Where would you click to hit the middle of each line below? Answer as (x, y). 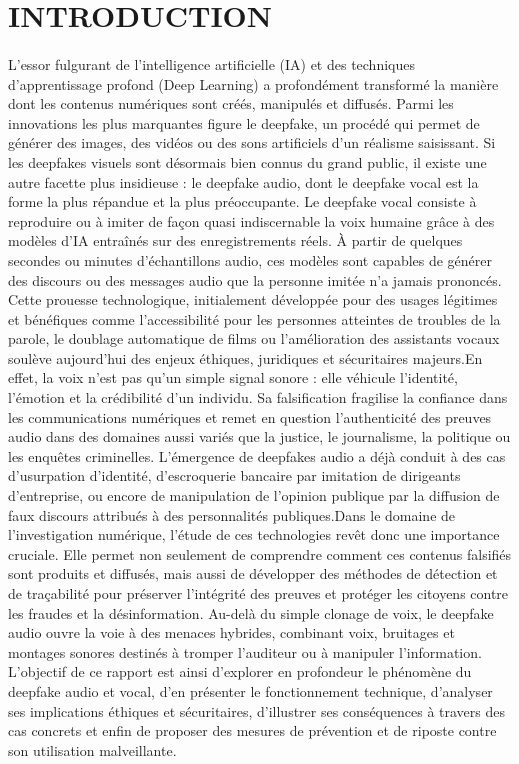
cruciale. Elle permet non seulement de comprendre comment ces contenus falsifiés (260, 553)
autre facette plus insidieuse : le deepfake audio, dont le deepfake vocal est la (243, 181)
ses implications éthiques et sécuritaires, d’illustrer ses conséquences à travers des (256, 710)
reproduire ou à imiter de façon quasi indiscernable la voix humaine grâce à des (251, 220)
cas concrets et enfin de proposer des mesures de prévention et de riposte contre (252, 730)
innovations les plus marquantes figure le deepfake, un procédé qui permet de (244, 122)
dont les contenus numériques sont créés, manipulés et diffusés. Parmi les (231, 103)
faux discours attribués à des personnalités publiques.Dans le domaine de (232, 514)
